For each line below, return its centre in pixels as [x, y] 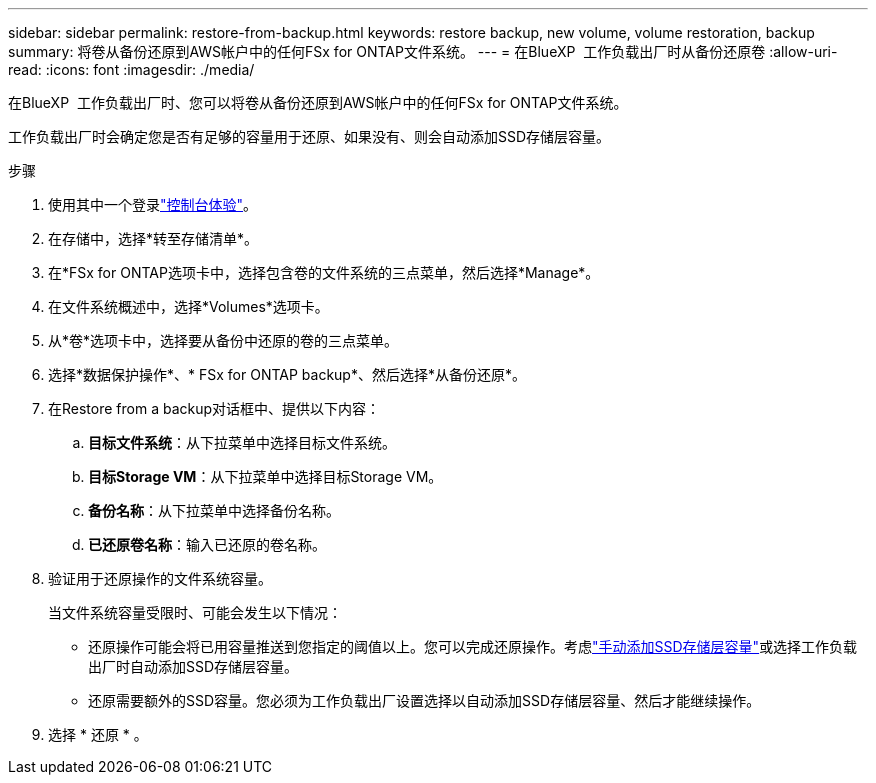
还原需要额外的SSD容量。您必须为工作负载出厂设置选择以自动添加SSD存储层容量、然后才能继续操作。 [424, 700]
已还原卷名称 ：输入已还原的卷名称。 [207, 544]
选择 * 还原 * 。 [98, 734]
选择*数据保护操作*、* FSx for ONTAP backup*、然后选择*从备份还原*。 [287, 374]
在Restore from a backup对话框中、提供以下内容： [214, 408]
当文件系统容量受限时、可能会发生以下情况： [195, 612]
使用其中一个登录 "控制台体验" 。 [153, 204]
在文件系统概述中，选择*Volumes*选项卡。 [188, 306]
